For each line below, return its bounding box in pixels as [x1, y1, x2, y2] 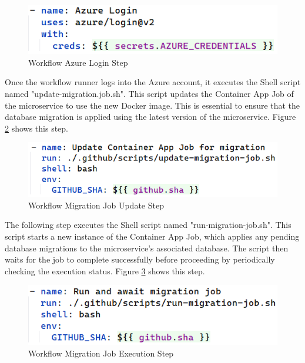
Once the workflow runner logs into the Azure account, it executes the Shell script [5, 76, 301, 88]
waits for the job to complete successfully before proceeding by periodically [5, 253, 275, 265]
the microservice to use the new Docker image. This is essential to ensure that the [5, 99, 300, 111]
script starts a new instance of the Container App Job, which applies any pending [5, 230, 300, 243]
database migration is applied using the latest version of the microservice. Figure [5, 110, 296, 123]
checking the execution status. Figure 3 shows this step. [5, 264, 205, 277]
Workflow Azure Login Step [28, 56, 128, 68]
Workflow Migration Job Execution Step [28, 347, 174, 359]
